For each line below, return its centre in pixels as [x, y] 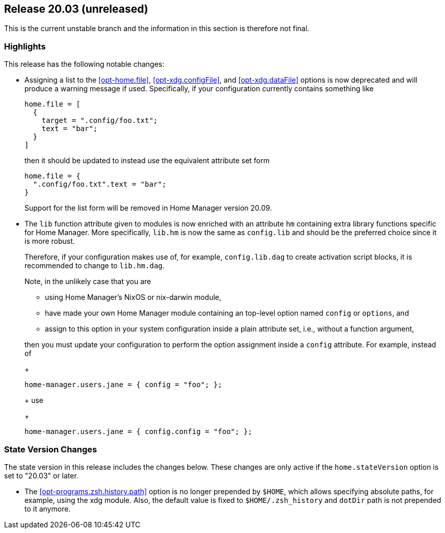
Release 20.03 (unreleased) [76, 9]
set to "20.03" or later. [41, 475]
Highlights [25, 46]
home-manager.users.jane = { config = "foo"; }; [123, 385]
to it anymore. [48, 509]
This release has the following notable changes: [84, 64]
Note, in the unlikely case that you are [88, 282]
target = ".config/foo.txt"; [100, 121]
